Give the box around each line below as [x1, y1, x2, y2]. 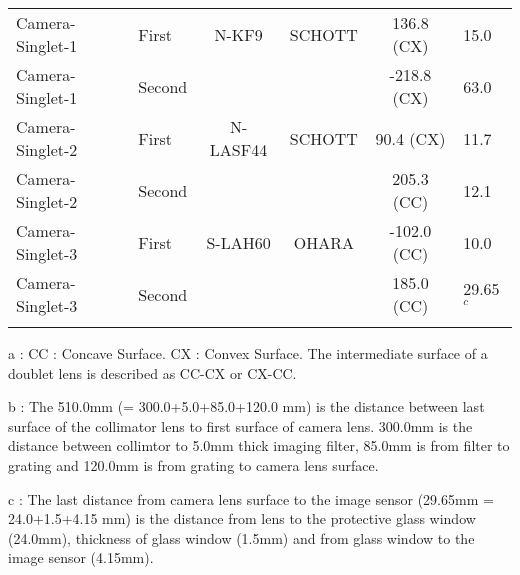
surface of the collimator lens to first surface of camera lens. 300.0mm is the [8, 415, 473, 436]
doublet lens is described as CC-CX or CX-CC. [8, 362, 297, 383]
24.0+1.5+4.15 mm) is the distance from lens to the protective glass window [8, 508, 476, 529]
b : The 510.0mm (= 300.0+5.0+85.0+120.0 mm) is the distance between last [8, 396, 485, 417]
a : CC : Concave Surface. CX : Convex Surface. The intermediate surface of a [8, 343, 488, 363]
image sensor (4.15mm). [8, 547, 154, 568]
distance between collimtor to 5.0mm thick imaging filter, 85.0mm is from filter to [8, 435, 510, 456]
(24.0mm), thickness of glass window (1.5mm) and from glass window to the [8, 527, 475, 548]
